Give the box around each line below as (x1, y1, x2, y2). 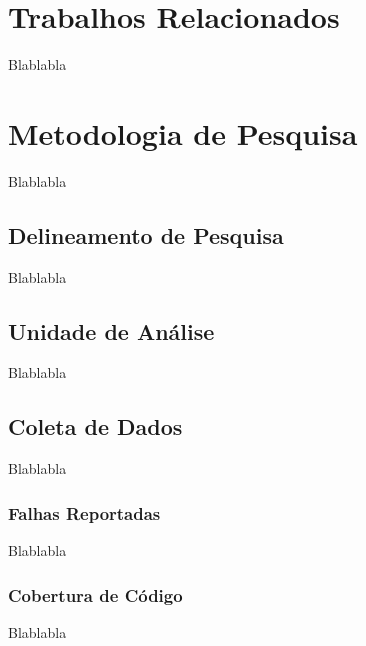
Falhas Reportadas (8, 500, 161, 525)
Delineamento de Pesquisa (8, 219, 284, 250)
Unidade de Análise (8, 315, 215, 346)
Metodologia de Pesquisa (8, 112, 358, 153)
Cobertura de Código (8, 582, 183, 607)
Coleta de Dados (8, 411, 183, 442)
